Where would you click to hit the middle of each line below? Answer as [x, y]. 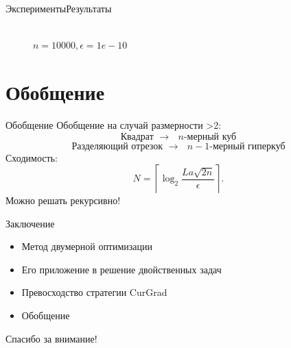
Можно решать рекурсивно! [63, 200]
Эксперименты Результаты [59, 8]
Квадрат [137, 137]
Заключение [30, 223]
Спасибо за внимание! [51, 338]
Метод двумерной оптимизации [87, 246]
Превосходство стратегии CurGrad [94, 292]
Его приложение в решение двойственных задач [121, 269]
